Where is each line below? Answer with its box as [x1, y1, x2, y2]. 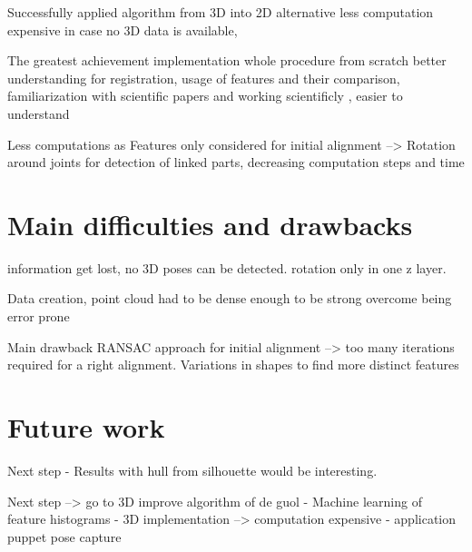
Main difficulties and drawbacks [7, 205, 413, 242]
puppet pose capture [7, 527, 122, 546]
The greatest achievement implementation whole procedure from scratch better [7, 51, 447, 70]
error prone [7, 307, 70, 326]
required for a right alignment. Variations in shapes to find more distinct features [7, 355, 459, 374]
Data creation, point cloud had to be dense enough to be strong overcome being [7, 289, 452, 308]
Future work [7, 409, 165, 446]
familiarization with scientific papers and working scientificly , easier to [7, 86, 403, 105]
